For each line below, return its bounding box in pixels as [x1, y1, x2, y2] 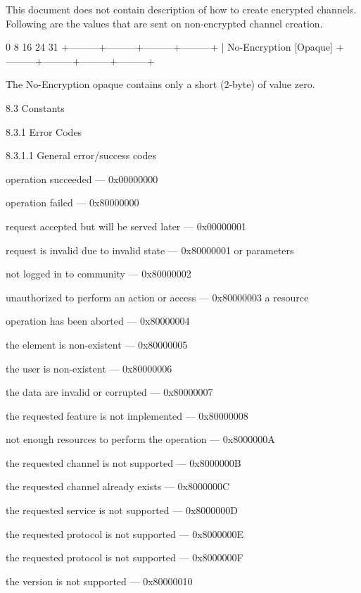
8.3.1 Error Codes [6, 124, 82, 139]
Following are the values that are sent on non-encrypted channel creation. [6, 15, 323, 30]
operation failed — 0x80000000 [6, 195, 139, 210]
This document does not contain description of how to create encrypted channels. [6, 2, 357, 16]
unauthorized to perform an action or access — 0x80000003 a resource [6, 289, 309, 304]
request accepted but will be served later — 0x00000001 [6, 218, 247, 233]
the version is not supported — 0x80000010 [6, 573, 193, 588]
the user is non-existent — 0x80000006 [6, 361, 172, 375]
